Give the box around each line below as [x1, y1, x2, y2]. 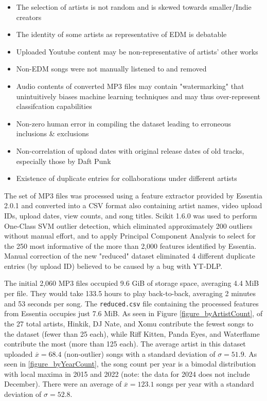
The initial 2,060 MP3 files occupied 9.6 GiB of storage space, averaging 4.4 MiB [4, 278, 259, 288]
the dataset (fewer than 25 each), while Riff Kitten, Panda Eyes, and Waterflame [4, 328, 260, 339]
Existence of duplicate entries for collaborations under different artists [16, 173, 237, 184]
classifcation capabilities [16, 101, 92, 112]
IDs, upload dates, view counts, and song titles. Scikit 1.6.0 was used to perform [4, 210, 257, 221]
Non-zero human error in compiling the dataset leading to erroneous [16, 118, 232, 129]
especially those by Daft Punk [16, 155, 111, 166]
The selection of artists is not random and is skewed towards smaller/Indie [16, 2, 252, 12]
